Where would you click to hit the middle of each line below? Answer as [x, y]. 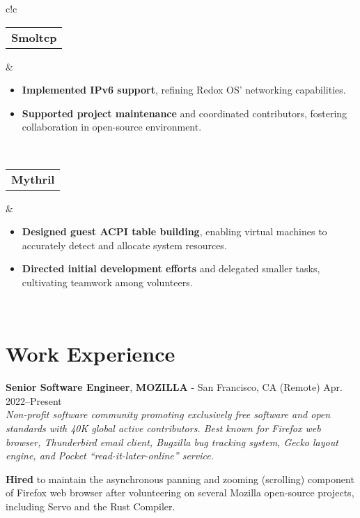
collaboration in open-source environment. [112, 127]
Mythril [33, 179]
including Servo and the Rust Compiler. [91, 506]
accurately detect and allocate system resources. [124, 245]
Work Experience [91, 354]
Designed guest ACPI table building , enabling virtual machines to [174, 231]
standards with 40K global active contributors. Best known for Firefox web [163, 428]
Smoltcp [34, 37]
